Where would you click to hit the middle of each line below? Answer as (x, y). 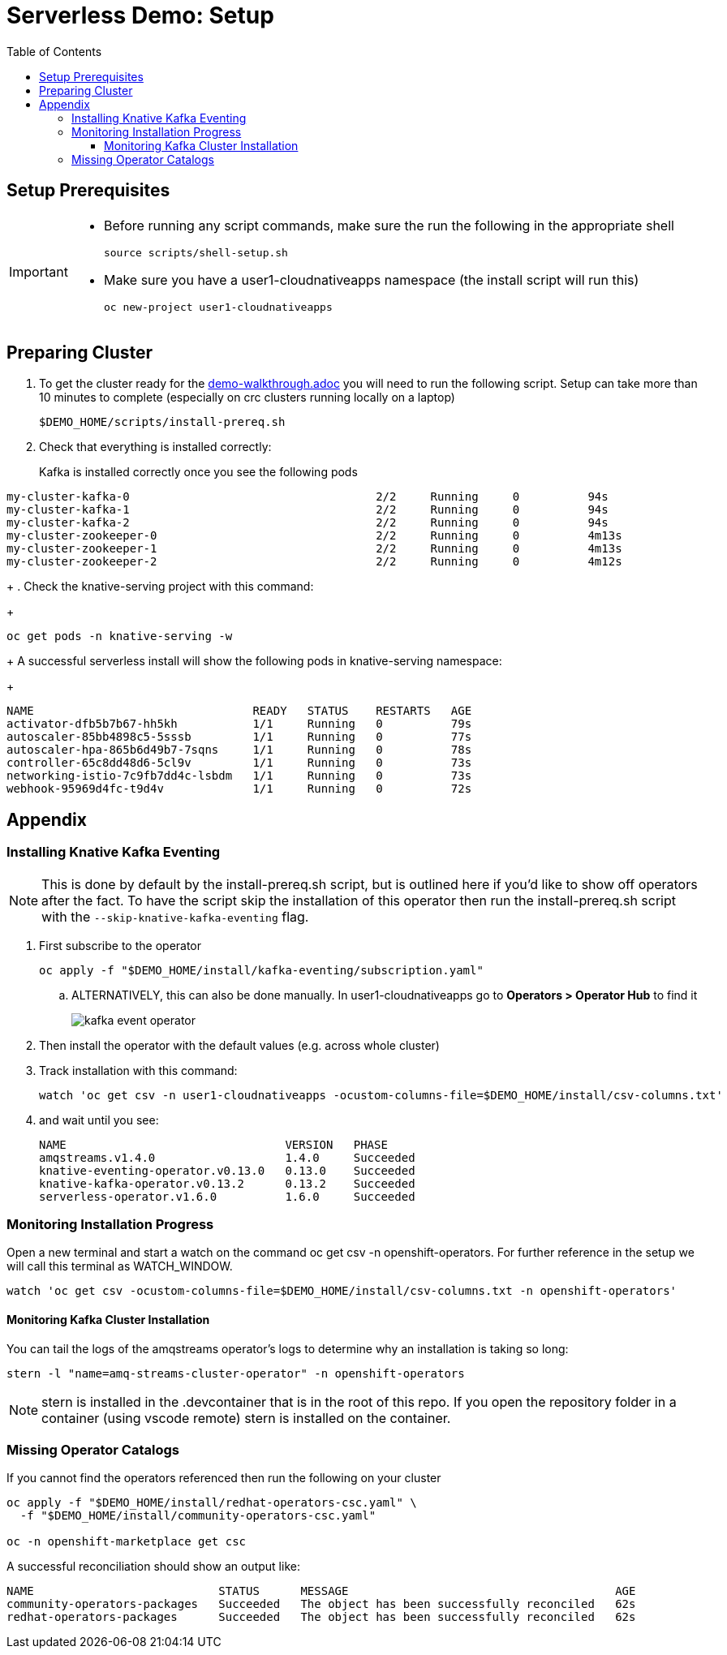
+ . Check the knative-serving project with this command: (160, 587)
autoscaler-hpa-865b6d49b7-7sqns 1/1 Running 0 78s (239, 750)
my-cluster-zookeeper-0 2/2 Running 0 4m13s (314, 536)
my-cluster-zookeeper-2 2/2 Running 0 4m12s (314, 562)
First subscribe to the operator (120, 945)
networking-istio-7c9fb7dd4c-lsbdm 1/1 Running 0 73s (239, 776)
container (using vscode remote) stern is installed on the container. (246, 1418)
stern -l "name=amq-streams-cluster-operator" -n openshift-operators (236, 1373)
